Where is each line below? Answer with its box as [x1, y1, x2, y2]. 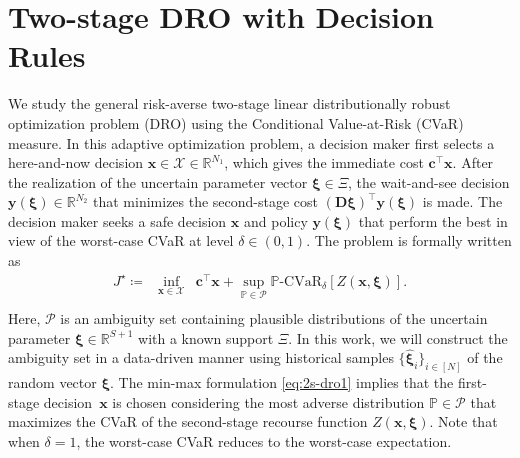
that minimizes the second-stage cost [93, 191, 319, 212]
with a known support [138, 327, 274, 348]
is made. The [422, 191, 503, 212]
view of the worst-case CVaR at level [8, 230, 234, 251]
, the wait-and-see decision [348, 171, 510, 192]
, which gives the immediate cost [224, 152, 424, 173]
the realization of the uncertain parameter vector [8, 171, 308, 192]
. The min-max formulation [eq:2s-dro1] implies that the [110, 372, 454, 393]
